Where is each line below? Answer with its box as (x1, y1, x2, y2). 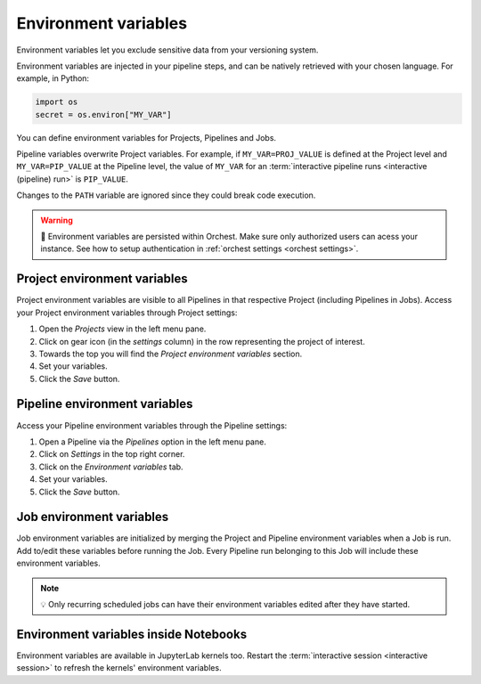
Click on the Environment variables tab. (38, 461, 183, 472)
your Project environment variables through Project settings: (16, 307, 238, 318)
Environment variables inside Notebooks (16, 626, 248, 641)
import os (35, 97, 78, 107)
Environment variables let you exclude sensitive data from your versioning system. (16, 45, 319, 55)
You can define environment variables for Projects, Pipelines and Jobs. (16, 132, 276, 142)
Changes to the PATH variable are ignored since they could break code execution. (16, 190, 316, 200)
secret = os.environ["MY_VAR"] (35, 110, 173, 119)
